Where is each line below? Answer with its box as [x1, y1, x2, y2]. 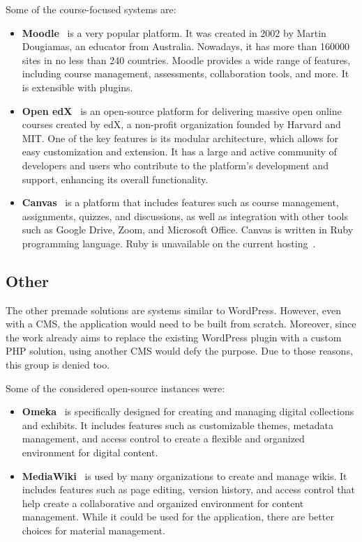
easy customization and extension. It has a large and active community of [22, 144, 337, 159]
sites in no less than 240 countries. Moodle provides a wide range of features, [22, 52, 351, 67]
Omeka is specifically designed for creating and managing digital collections [22, 404, 354, 419]
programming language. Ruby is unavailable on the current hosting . [22, 235, 316, 250]
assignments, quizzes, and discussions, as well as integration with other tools [22, 208, 348, 223]
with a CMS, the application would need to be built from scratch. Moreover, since [6, 316, 356, 331]
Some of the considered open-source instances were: [6, 380, 225, 395]
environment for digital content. [22, 445, 158, 460]
